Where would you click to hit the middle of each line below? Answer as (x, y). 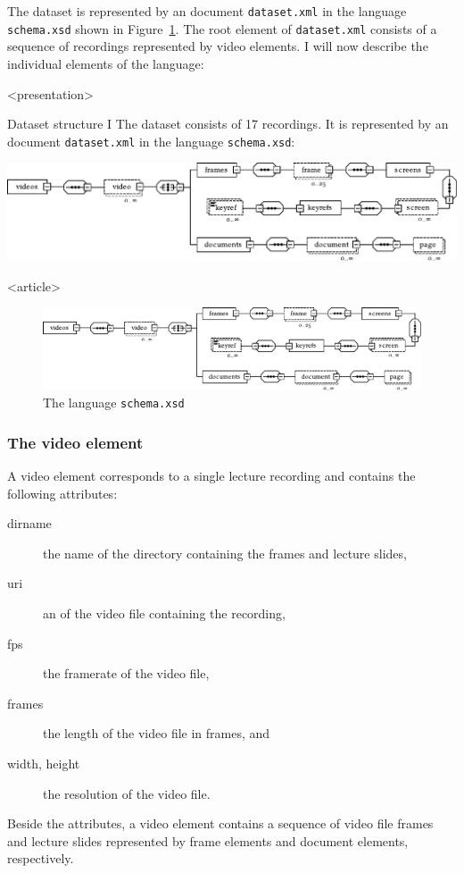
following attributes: (62, 493)
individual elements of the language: (106, 63)
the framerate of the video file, (126, 673)
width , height (44, 764)
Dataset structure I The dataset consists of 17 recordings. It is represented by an (228, 124)
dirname (29, 523)
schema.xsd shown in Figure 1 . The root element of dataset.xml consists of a (222, 28)
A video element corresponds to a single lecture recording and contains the (211, 476)
